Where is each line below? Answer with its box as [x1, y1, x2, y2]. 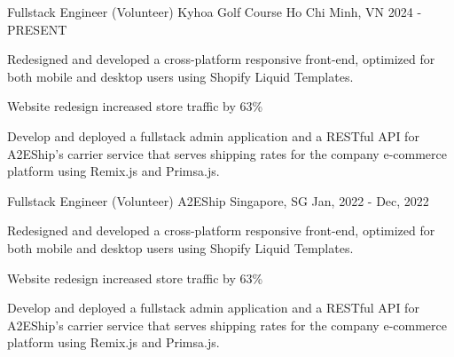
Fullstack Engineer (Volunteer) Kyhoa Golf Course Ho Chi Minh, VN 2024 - [7, 3, 422, 20]
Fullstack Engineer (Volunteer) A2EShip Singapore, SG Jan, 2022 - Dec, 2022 [7, 191, 429, 210]
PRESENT [7, 20, 67, 38]
